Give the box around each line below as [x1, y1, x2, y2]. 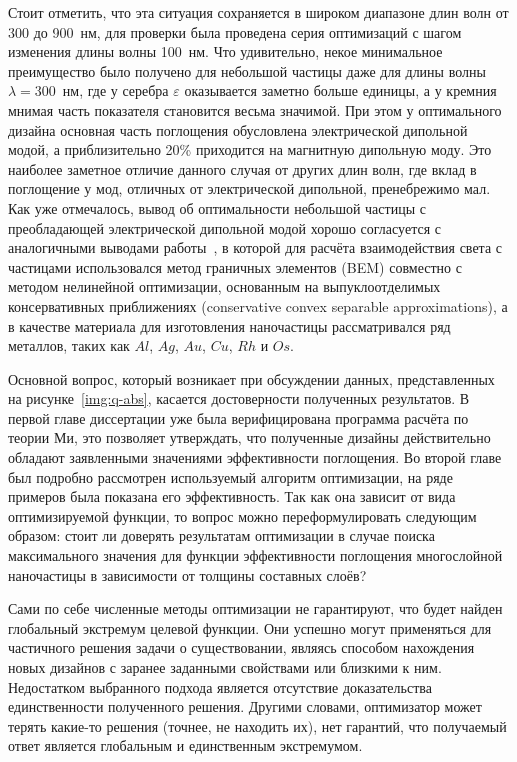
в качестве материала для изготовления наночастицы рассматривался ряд [8, 315, 451, 336]
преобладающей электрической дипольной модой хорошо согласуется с [8, 217, 441, 238]
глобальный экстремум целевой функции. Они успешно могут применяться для [8, 617, 492, 638]
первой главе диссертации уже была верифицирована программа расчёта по [8, 407, 469, 428]
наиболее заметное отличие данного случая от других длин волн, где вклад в [8, 158, 477, 179]
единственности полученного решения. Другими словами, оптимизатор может [8, 696, 482, 717]
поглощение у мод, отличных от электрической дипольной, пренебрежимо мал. [8, 178, 491, 199]
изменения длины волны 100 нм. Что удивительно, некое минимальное [8, 41, 443, 62]
